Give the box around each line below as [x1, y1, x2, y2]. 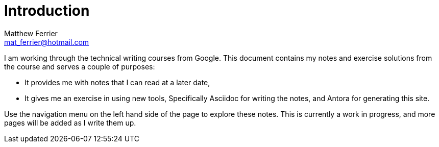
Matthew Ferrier [4, 29, 58, 38]
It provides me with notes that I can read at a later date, [25, 78, 210, 87]
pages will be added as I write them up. [4, 118, 136, 127]
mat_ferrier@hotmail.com [4, 37, 89, 46]
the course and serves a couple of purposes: [4, 62, 155, 71]
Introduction [4, 2, 90, 19]
